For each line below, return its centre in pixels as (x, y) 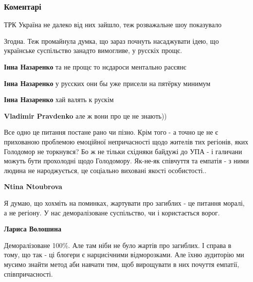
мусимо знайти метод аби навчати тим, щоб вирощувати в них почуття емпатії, (122, 264)
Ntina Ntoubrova (33, 186)
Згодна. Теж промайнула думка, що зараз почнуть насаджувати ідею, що (111, 41)
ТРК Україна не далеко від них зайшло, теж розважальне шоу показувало (113, 25)
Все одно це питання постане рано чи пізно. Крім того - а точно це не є (111, 132)
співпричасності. (28, 273)
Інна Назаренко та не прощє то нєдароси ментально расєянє (95, 67)
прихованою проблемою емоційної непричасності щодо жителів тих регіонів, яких (126, 141)
